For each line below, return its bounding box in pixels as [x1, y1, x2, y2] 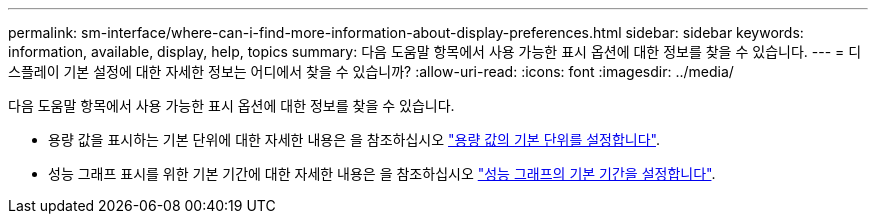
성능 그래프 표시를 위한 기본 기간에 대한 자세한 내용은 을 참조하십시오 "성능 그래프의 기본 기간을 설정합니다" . [48, 165, 716, 182]
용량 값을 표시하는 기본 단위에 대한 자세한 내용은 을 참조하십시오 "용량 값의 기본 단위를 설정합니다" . [48, 131, 661, 148]
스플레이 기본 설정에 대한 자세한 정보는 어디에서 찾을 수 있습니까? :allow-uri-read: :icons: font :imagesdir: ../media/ [8, 63, 734, 80]
